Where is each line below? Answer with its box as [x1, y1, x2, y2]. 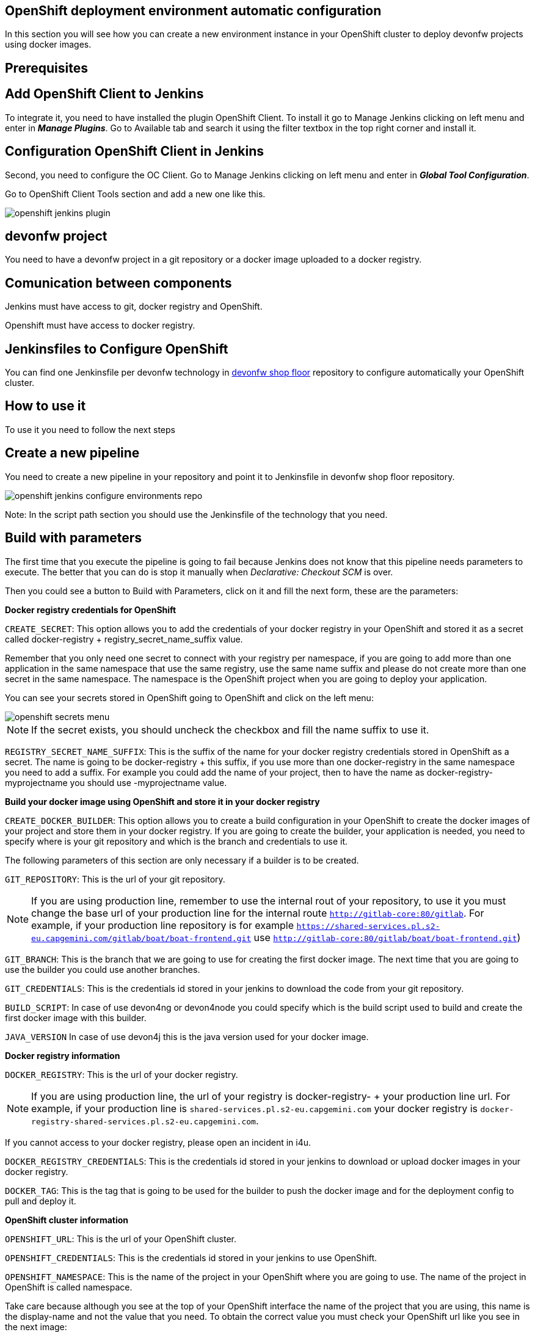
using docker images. [5, 39, 92, 50]
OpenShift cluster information [5, 1214, 129, 1225]
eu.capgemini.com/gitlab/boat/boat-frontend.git [31, 933, 252, 943]
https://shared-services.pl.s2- [296, 921, 440, 931]
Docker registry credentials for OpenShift [5, 604, 177, 615]
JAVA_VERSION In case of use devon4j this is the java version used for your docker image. [5, 1031, 369, 1042]
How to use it [5, 398, 86, 414]
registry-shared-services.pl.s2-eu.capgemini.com [31, 1116, 256, 1126]
